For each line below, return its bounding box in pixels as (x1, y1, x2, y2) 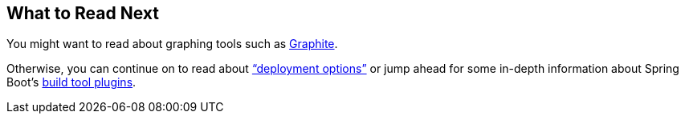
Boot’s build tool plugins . (6, 75, 137, 90)
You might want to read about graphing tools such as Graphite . (6, 37, 338, 51)
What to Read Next (6, 3, 159, 23)
